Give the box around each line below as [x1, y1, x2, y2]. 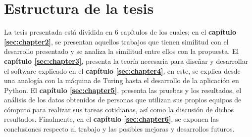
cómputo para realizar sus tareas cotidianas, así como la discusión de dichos [4, 104, 234, 114]
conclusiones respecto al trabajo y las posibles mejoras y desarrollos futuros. [4, 124, 235, 134]
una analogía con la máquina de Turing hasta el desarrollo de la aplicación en [4, 75, 239, 86]
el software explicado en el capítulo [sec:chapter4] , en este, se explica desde [4, 65, 241, 76]
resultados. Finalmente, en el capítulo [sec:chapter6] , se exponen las [4, 114, 219, 124]
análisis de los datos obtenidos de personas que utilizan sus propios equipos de [4, 94, 242, 105]
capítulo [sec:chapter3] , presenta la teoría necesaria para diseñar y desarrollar [4, 55, 249, 66]
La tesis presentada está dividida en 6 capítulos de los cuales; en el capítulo [4, 27, 237, 37]
